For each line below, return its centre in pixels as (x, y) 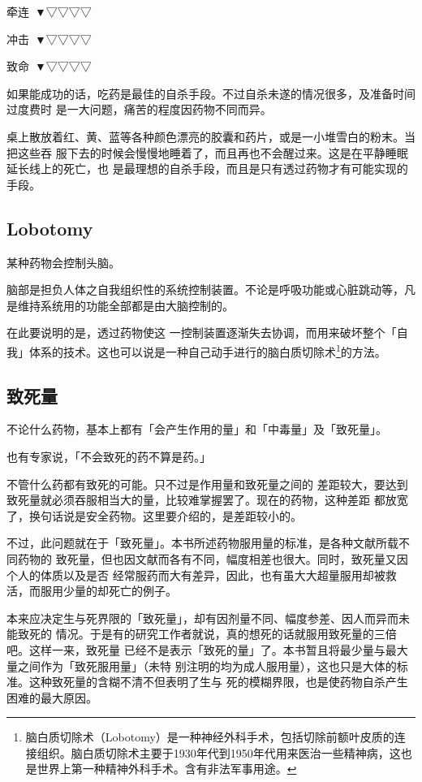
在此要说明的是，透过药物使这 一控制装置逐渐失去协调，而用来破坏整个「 (202, 333)
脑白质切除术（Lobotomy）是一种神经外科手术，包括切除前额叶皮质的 (210, 737)
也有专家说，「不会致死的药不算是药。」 (109, 456)
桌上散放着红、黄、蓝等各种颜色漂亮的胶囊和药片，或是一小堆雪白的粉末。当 (211, 136)
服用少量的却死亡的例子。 (108, 591)
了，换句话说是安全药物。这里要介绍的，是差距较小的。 (154, 515)
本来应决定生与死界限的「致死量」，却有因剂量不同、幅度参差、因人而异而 (202, 618)
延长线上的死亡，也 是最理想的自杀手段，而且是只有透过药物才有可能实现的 (207, 168)
